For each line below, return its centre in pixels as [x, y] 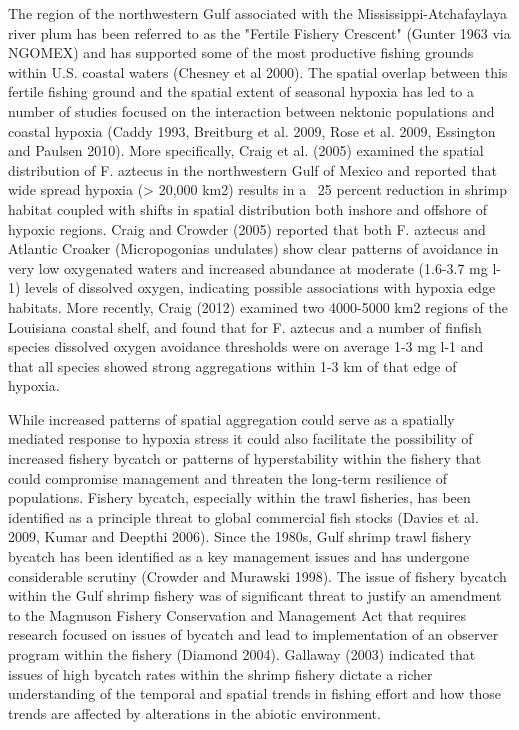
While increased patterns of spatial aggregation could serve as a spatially [231, 418]
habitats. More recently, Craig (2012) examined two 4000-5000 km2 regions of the [258, 306]
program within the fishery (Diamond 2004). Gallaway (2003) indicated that [242, 654]
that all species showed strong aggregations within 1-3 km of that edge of [232, 365]
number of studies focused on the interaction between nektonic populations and [251, 110]
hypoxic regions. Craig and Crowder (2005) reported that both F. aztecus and [247, 228]
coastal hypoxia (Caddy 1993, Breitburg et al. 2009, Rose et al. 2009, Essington [252, 130]
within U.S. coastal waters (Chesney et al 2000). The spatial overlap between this [258, 71]
